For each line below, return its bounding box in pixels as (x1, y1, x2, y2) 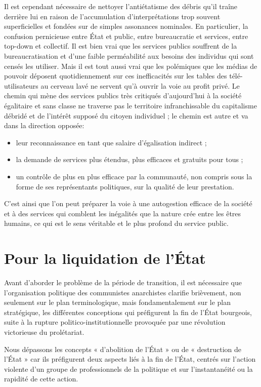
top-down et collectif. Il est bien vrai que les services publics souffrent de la (4, 41, 237, 51)
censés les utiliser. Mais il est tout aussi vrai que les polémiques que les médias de (4, 60, 257, 71)
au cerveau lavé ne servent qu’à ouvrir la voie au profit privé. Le (40, 80, 240, 91)
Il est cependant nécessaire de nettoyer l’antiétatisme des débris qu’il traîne (4, 1, 238, 11)
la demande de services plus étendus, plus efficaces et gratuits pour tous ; (16, 154, 243, 165)
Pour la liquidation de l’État (4, 248, 206, 268)
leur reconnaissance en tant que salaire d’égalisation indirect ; (16, 137, 207, 147)
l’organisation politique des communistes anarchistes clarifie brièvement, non (4, 287, 241, 297)
